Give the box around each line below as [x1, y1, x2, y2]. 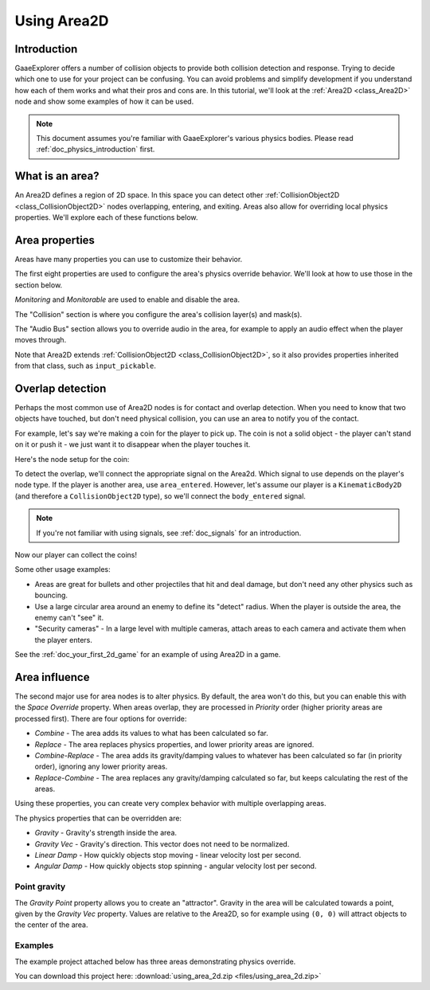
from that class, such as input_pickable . [14, 361, 157, 370]
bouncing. [34, 590, 68, 601]
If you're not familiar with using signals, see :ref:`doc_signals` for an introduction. [36, 528, 302, 538]
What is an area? [14, 170, 100, 183]
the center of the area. [14, 920, 88, 929]
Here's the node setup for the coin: [14, 454, 130, 464]
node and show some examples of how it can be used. [14, 96, 194, 107]
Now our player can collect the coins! [14, 550, 138, 559]
